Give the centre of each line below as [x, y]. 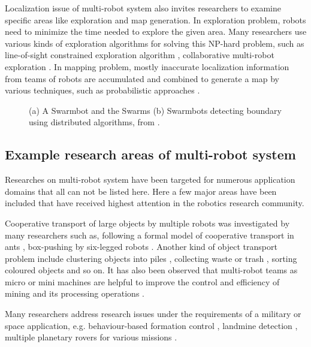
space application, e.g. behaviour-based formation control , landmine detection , [151, 325]
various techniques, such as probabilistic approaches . [102, 90]
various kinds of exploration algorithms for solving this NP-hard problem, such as [155, 43]
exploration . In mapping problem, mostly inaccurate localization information [147, 66]
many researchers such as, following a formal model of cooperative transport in [150, 235]
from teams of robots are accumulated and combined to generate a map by [142, 78]
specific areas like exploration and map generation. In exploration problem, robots [155, 19]
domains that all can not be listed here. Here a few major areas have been [141, 191]
